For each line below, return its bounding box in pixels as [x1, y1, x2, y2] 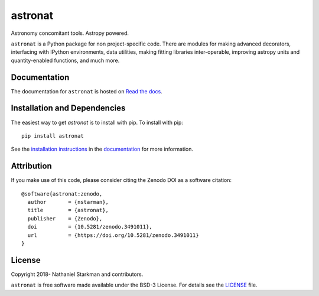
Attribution [11, 161, 53, 171]
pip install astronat [21, 132, 84, 139]
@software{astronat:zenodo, [21, 190, 103, 197]
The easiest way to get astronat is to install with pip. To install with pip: [11, 119, 183, 126]
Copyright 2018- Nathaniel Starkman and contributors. [11, 271, 144, 278]
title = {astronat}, [27, 207, 109, 214]
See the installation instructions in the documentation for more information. [11, 145, 194, 153]
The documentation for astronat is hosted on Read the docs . [11, 87, 162, 95]
